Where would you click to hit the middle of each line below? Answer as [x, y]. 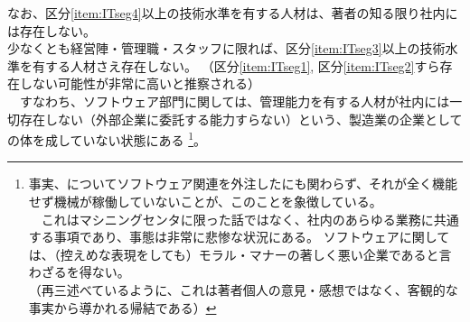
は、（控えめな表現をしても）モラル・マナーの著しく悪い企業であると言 [240, 254]
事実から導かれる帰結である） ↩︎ [122, 307]
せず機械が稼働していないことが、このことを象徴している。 [205, 201]
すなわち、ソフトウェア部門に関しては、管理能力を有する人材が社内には [235, 101]
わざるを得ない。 [79, 272]
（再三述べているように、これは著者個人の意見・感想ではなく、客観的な [243, 289]
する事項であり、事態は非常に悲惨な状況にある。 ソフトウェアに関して [239, 237]
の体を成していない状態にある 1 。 [107, 138]
